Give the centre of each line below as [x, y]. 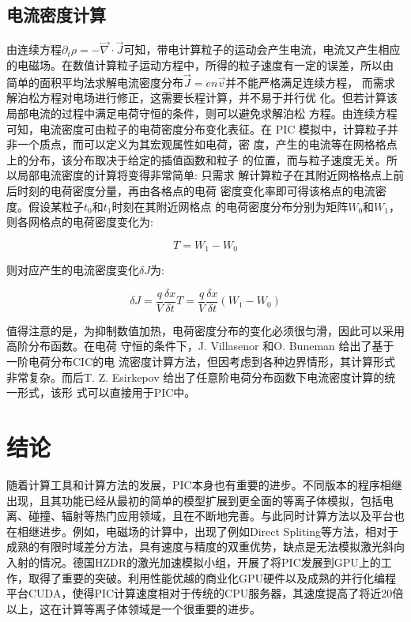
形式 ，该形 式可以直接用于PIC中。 [106, 392]
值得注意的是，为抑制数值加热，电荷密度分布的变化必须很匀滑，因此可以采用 [205, 330]
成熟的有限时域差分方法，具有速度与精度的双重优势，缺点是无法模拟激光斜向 [205, 547]
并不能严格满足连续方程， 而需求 [310, 82]
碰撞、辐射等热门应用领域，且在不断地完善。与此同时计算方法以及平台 [211, 516]
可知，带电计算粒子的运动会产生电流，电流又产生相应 [262, 49]
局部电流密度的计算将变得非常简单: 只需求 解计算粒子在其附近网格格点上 [205, 175]
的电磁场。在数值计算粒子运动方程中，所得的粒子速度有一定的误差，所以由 [200, 65]
